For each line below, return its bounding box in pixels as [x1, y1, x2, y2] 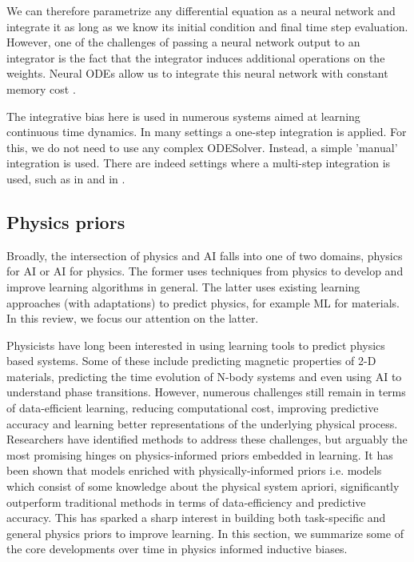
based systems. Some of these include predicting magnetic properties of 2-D [6, 352, 376, 369]
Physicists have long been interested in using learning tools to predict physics [6, 336, 385, 353]
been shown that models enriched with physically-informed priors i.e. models [6, 462, 382, 479]
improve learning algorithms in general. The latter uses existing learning [6, 278, 360, 295]
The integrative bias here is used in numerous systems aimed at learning [6, 107, 360, 124]
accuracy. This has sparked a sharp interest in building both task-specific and [6, 509, 386, 526]
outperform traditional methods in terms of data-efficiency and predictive [6, 493, 366, 510]
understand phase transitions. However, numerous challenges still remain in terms [6, 383, 406, 400]
